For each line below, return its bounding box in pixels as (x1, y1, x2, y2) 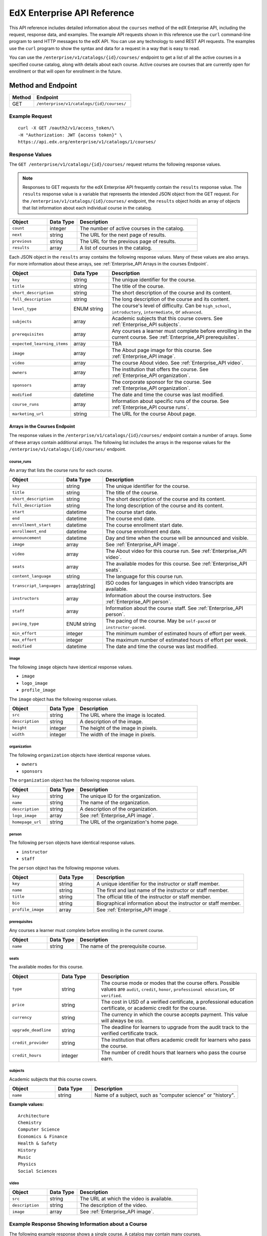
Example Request (9, 113, 52, 120)
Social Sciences (18, 1168, 57, 1174)
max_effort (12, 637, 37, 643)
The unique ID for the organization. (80, 793, 161, 799)
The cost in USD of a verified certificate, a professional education (101, 998, 254, 1005)
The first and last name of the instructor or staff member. (96, 886, 229, 893)
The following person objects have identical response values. (9, 839, 135, 845)
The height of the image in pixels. (80, 724, 158, 731)
